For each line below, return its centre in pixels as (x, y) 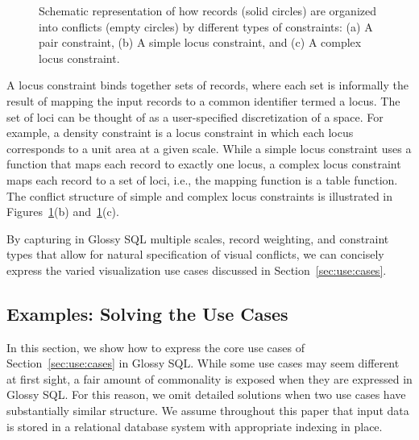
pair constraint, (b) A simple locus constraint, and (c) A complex (200, 42)
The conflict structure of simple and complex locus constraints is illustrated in (200, 195)
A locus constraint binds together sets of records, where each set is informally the (207, 85)
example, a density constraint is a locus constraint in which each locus (180, 133)
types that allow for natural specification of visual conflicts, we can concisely (195, 254)
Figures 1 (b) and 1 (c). (63, 212)
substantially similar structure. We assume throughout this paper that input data (208, 411)
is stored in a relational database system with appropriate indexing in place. (195, 426)
